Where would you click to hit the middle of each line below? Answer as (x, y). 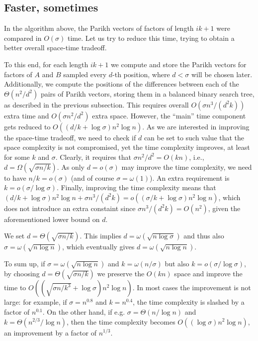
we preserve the (121, 274)
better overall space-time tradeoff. (55, 48)
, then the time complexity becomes (121, 321)
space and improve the (208, 274)
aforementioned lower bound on (52, 219)
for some (17, 157)
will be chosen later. (222, 74)
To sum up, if (25, 264)
